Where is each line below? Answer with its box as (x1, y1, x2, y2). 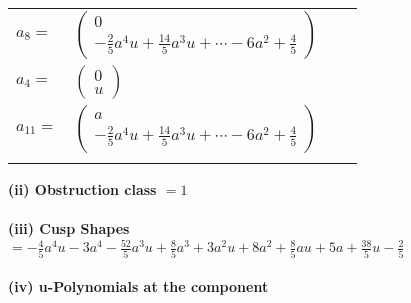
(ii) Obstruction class (8, 179, 157, 199)
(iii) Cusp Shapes (8, 218, 130, 239)
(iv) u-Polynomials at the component (8, 276, 269, 297)
